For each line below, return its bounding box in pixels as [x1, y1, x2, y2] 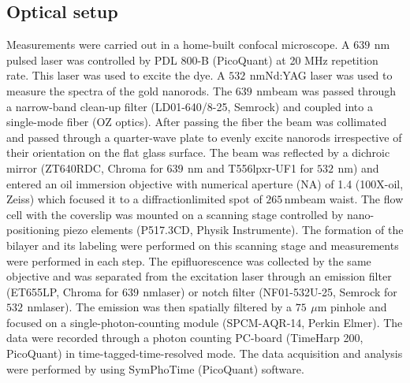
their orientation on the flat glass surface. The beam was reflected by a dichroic [6, 144, 390, 161]
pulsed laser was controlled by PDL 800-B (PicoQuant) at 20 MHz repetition [6, 51, 378, 68]
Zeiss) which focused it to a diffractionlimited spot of [6, 191, 263, 207]
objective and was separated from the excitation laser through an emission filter [6, 268, 392, 284]
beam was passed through [271, 82, 397, 99]
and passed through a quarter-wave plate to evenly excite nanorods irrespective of [6, 128, 402, 145]
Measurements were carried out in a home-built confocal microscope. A [6, 36, 350, 53]
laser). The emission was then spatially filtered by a [42, 299, 293, 315]
